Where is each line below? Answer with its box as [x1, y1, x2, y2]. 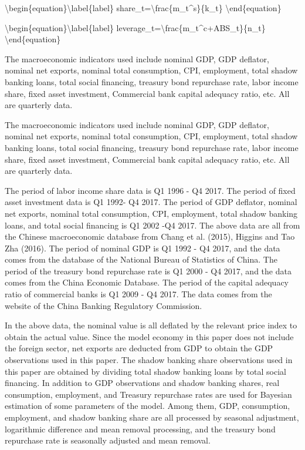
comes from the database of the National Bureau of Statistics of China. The [5, 253, 277, 266]
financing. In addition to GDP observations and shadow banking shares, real [5, 377, 280, 389]
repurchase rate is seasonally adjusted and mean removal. [5, 434, 211, 446]
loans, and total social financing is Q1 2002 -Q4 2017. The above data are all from [5, 219, 300, 231]
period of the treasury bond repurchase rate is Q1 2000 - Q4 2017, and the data [5, 264, 292, 277]
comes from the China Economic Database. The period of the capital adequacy [5, 276, 289, 288]
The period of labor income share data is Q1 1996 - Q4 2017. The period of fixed [5, 184, 296, 196]
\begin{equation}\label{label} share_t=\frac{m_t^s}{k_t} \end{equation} [5, 2, 282, 14]
